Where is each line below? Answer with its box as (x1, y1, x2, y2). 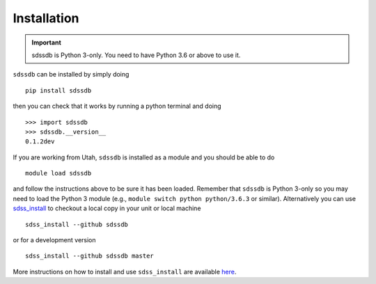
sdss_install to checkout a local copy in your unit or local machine (13, 204, 201, 212)
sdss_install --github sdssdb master (25, 252, 155, 260)
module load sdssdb (25, 169, 92, 177)
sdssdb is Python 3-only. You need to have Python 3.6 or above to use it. (31, 51, 241, 59)
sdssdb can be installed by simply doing (13, 70, 130, 79)
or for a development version (13, 236, 97, 244)
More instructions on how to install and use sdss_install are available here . (13, 267, 237, 276)
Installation (13, 10, 79, 26)
